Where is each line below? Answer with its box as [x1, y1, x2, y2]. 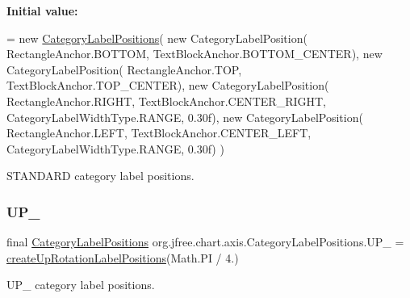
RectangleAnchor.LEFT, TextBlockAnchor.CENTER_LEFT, [6, 124, 312, 141]
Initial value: [6, 2, 78, 19]
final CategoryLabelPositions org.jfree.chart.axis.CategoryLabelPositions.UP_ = [6, 233, 404, 250]
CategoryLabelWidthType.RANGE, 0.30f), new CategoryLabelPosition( [6, 108, 363, 125]
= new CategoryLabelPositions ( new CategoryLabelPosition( [6, 29, 307, 46]
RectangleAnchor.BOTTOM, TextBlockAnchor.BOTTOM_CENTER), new [6, 45, 383, 62]
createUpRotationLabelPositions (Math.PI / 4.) [6, 249, 239, 266]
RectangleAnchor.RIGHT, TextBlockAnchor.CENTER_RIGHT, [6, 92, 326, 109]
